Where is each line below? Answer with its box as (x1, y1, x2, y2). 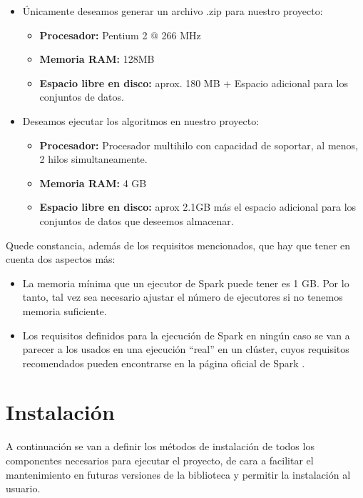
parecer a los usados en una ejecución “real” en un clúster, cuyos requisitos (22, 342, 349, 357)
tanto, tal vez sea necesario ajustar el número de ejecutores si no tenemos (22, 289, 343, 304)
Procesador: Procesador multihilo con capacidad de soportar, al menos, (39, 137, 358, 152)
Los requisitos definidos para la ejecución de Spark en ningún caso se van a (22, 327, 350, 342)
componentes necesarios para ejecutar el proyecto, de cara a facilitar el (6, 453, 314, 467)
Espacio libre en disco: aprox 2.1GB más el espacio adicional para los (39, 199, 357, 214)
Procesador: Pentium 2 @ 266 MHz (39, 27, 201, 42)
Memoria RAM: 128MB (39, 51, 155, 66)
